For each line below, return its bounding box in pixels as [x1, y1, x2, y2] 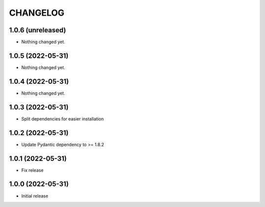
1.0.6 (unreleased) [9, 26, 66, 34]
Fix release [21, 167, 44, 173]
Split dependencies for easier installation [21, 115, 104, 122]
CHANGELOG [9, 7, 65, 18]
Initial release [21, 193, 49, 199]
